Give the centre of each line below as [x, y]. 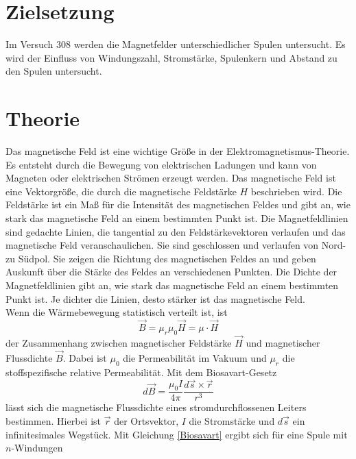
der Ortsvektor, [146, 421]
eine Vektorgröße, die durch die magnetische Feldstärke [121, 191]
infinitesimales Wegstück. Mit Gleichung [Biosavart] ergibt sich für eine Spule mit [177, 434]
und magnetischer [283, 342]
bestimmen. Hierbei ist [54, 421]
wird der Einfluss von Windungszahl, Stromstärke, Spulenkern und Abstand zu [171, 57]
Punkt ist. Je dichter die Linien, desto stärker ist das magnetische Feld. [155, 298]
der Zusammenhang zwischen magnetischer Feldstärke [119, 342]
